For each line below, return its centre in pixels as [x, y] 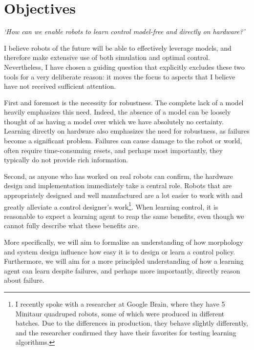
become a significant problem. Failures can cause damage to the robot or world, [123, 141]
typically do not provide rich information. [66, 160]
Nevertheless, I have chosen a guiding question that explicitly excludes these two [124, 67]
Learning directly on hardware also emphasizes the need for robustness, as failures [127, 131]
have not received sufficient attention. [60, 86]
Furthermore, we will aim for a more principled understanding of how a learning [124, 261]
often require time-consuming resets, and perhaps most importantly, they [113, 150]
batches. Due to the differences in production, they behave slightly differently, [132, 323]
